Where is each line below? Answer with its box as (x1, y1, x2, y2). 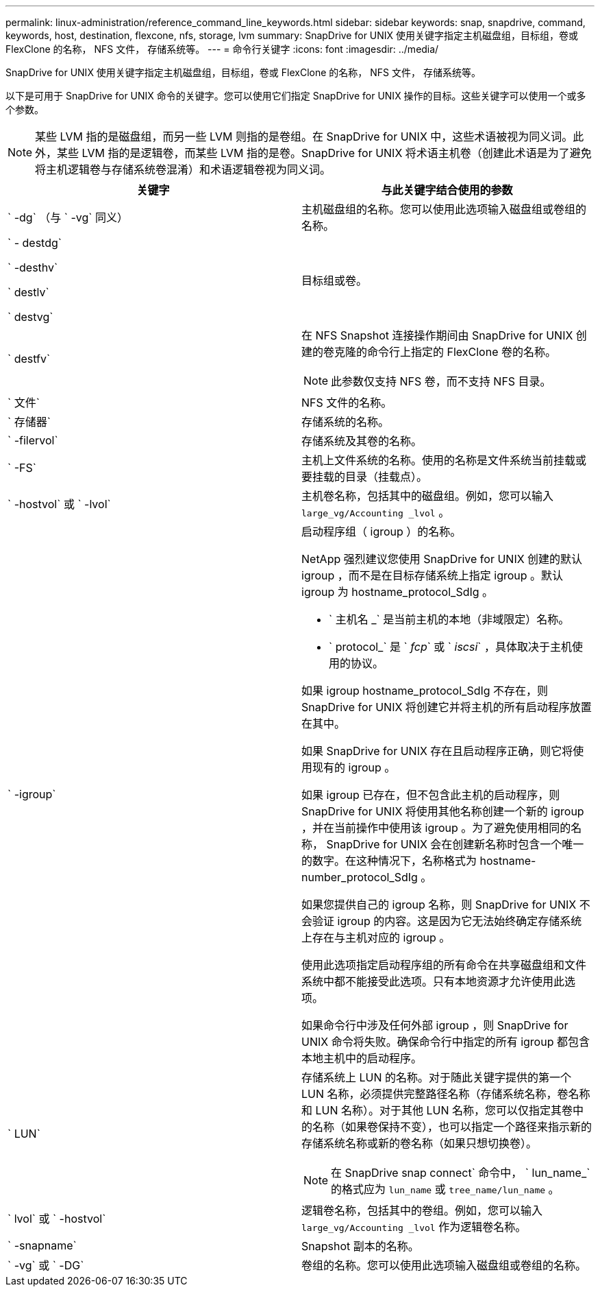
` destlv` (8, 285, 49, 299)
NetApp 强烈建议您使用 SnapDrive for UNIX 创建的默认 (301, 552, 583, 566)
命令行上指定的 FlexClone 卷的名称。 (367, 345, 556, 359)
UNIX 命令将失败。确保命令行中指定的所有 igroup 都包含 (301, 1035, 590, 1049)
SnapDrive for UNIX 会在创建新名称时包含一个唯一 (326, 837, 584, 851)
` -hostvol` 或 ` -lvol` (8, 497, 111, 511)
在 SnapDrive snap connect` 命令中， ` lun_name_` (331, 1166, 590, 1180)
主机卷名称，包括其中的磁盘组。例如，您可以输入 (301, 489, 554, 503)
